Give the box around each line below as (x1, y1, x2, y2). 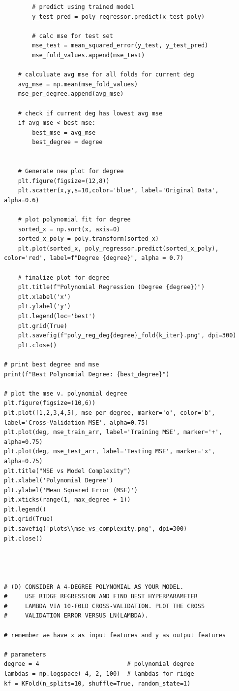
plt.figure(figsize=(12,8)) (18, 177, 110, 184)
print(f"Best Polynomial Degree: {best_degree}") (4, 370, 170, 378)
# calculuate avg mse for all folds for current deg (18, 71, 194, 78)
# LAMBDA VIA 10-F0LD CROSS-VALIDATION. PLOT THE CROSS (4, 602, 205, 610)
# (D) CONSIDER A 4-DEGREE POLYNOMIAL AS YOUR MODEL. (4, 583, 184, 590)
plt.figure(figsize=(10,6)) (4, 400, 96, 407)
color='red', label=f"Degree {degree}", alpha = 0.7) (4, 255, 184, 262)
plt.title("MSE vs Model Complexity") (4, 467, 131, 474)
